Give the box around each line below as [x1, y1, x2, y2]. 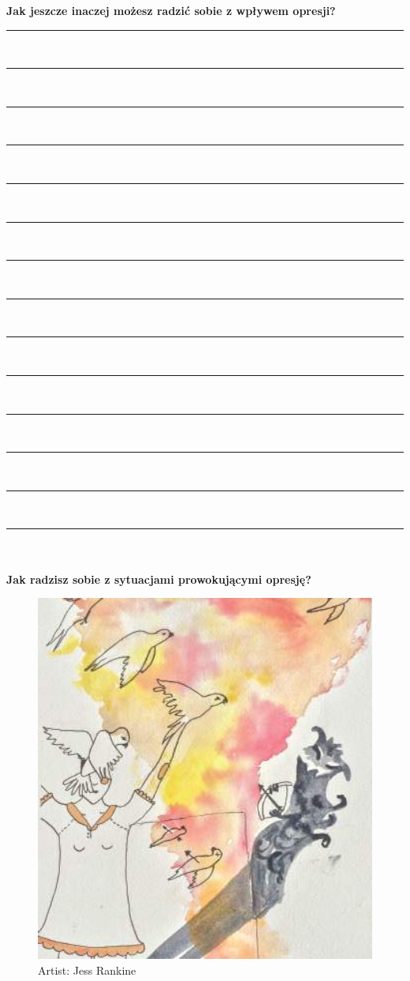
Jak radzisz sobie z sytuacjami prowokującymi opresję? [6, 570, 311, 587]
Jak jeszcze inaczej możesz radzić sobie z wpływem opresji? [6, 2, 336, 18]
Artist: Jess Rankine [38, 961, 136, 978]
